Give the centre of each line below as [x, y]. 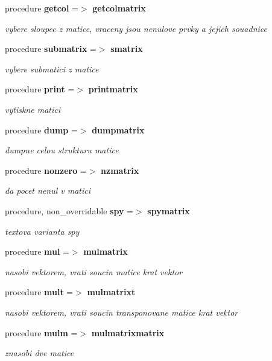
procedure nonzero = [46, 170]
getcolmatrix [119, 8]
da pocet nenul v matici [48, 190]
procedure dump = [41, 129]
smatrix [127, 49]
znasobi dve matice [40, 353]
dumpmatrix [118, 129]
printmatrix [113, 89]
